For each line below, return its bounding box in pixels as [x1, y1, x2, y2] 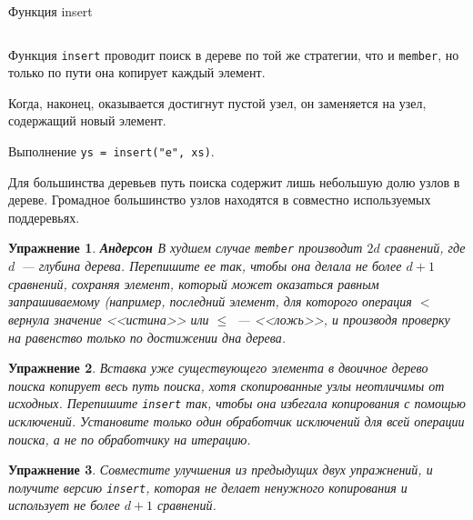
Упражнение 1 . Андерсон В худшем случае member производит [8, 238, 363, 257]
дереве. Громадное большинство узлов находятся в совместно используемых [8, 190, 431, 209]
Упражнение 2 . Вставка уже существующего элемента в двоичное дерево [8, 358, 428, 377]
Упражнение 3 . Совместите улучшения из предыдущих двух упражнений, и [8, 460, 433, 479]
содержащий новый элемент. [8, 111, 166, 130]
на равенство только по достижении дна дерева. [8, 327, 287, 346]
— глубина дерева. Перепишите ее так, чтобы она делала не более [21, 256, 402, 275]
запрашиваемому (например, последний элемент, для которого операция [8, 292, 412, 311]
